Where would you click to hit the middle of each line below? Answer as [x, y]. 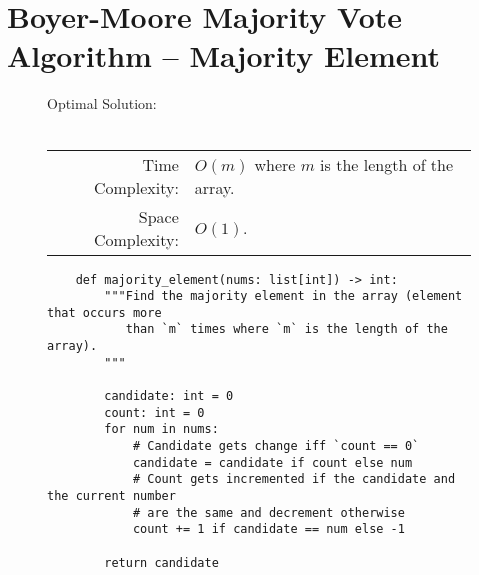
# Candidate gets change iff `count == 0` [276, 446]
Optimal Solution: [102, 103]
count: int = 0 [154, 412]
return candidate [161, 562]
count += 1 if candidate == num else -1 [268, 529]
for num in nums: [161, 429]
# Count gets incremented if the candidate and [294, 479]
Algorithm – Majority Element [223, 55]
